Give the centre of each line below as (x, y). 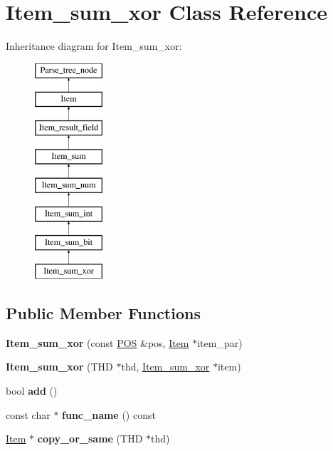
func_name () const (109, 414)
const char (28, 414)
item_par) (220, 342)
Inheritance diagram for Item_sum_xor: (94, 46)
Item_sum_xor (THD (59, 367)
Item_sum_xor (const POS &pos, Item (97, 342)
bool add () (32, 391)
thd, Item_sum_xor (165, 367)
